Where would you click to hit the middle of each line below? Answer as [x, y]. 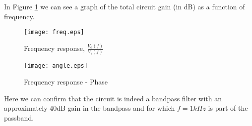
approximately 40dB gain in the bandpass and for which [90, 108]
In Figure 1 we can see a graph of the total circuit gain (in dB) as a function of [125, 6]
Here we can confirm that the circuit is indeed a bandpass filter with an [113, 98]
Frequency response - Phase [66, 82]
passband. [19, 117]
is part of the [228, 108]
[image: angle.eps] [56, 66]
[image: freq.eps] [54, 32]
